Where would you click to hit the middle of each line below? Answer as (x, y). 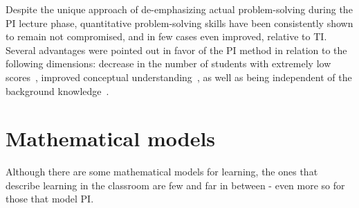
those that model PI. (50, 199)
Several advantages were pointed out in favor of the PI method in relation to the (176, 50)
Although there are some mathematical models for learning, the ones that (162, 172)
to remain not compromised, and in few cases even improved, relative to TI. (166, 36)
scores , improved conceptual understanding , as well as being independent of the (179, 77)
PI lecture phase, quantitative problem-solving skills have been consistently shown (179, 23)
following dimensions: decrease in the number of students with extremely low (168, 63)
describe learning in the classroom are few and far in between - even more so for (175, 185)
